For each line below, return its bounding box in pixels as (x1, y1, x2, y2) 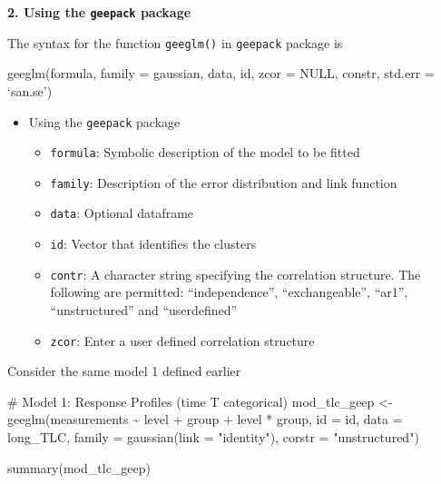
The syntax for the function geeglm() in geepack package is (7, 33, 343, 52)
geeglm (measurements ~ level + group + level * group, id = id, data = (7, 410, 403, 429)
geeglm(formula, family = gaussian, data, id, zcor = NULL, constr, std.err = (7, 64, 435, 83)
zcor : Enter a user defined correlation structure (50, 331, 315, 350)
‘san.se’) (7, 81, 53, 100)
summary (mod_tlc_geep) (7, 458, 152, 477)
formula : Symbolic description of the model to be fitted (50, 143, 360, 162)
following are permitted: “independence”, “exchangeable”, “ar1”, (50, 282, 408, 301)
